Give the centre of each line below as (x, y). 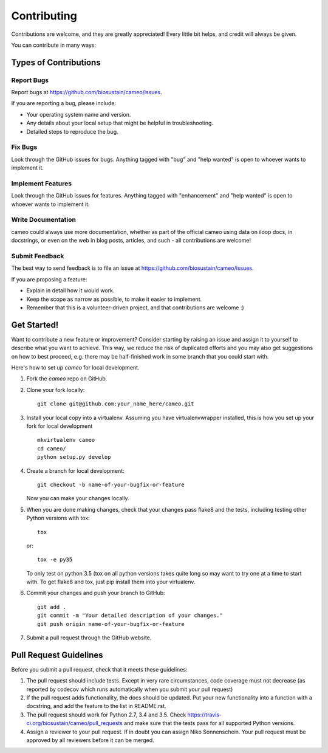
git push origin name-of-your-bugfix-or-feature (111, 624)
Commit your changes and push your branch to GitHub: (96, 593)
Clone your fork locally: (56, 390)
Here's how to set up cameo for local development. (75, 368)
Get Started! (35, 325)
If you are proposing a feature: (49, 279)
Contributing (44, 16)
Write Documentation (43, 220)
